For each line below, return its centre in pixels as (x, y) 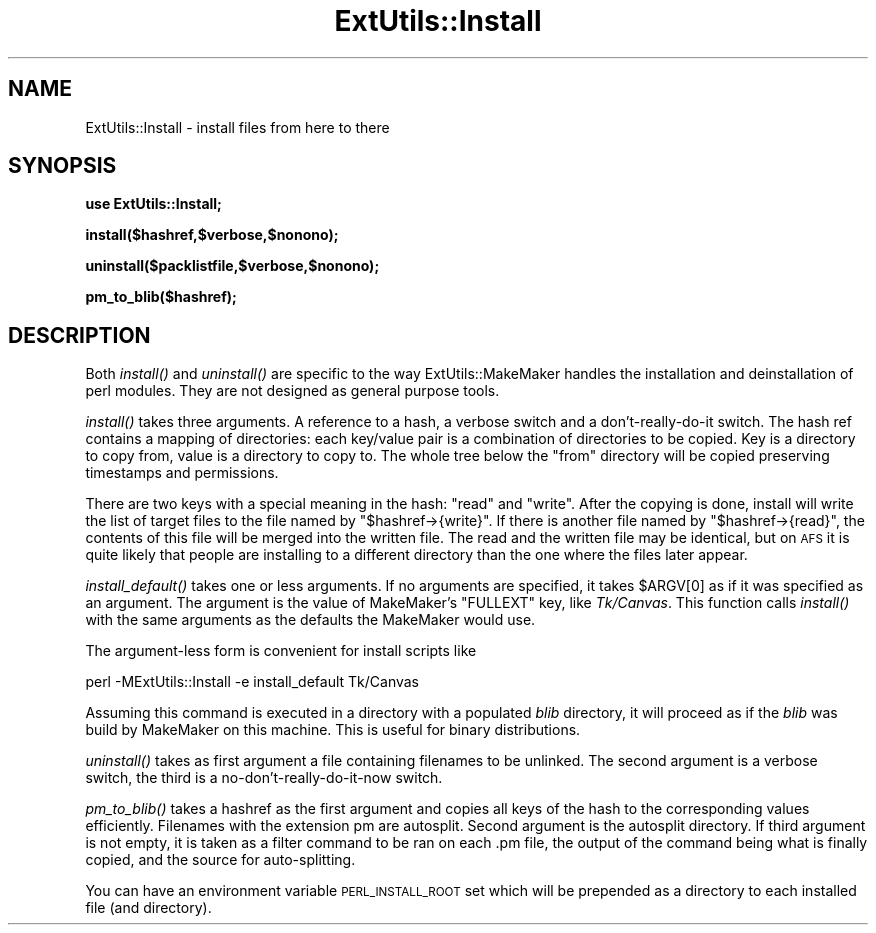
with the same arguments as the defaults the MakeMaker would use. (310, 620)
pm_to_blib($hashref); (161, 297)
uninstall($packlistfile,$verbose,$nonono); (232, 266)
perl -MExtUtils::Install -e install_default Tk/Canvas (252, 682)
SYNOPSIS (62, 166)
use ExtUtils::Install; (153, 204)
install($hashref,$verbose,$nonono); (212, 235)
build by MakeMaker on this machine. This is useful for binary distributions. (333, 730)
